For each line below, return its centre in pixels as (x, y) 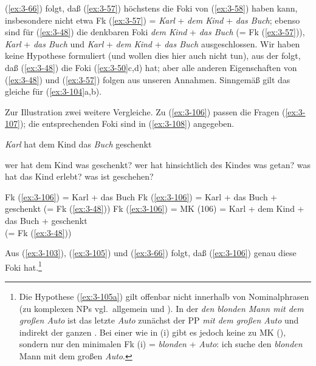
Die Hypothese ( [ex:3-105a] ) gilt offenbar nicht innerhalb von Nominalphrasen (164, 296)
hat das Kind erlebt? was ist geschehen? (79, 176)
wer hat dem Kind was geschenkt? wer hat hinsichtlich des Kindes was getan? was (158, 164)
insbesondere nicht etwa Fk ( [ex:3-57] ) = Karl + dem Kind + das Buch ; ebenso (153, 20)
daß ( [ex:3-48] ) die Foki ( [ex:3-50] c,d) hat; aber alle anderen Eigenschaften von (151, 67)
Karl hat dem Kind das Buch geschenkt (78, 144)
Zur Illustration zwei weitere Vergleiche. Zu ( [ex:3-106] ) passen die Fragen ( (145, 111)
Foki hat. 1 (23, 266)
